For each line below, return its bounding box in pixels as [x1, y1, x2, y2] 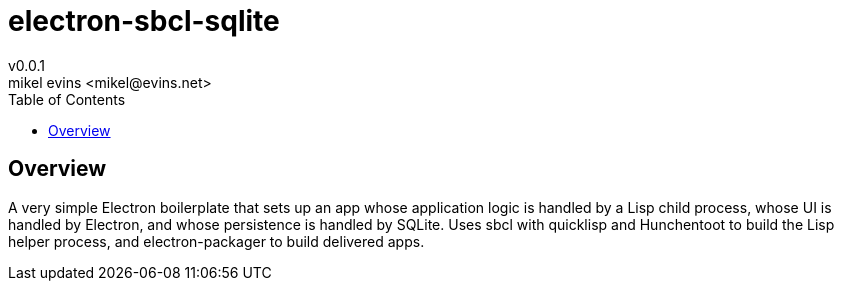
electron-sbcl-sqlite [8, 4, 280, 38]
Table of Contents [8, 90, 126, 108]
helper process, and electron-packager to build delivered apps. [8, 232, 425, 250]
